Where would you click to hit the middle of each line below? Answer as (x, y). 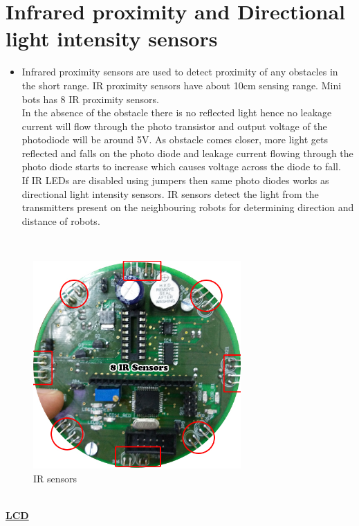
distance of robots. (61, 220)
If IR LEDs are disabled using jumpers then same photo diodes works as (175, 180)
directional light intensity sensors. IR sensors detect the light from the (170, 193)
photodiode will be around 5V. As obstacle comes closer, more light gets (175, 139)
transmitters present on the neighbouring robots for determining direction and (188, 207)
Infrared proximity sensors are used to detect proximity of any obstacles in (180, 72)
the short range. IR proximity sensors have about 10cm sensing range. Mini (182, 85)
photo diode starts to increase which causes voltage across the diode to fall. (181, 166)
